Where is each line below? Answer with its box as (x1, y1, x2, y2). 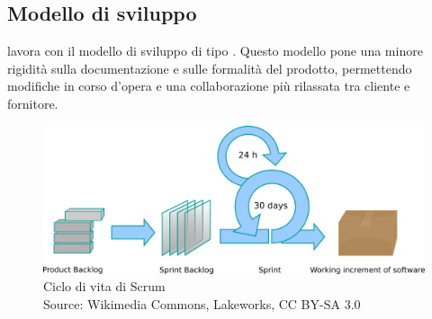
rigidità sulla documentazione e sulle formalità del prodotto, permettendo (7, 58, 412, 77)
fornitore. (7, 93, 58, 112)
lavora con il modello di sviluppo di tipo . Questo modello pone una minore (7, 41, 423, 60)
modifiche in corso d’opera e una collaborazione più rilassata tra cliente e (7, 76, 410, 95)
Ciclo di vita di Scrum (43, 277, 166, 296)
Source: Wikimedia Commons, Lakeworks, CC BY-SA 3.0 (43, 294, 361, 313)
